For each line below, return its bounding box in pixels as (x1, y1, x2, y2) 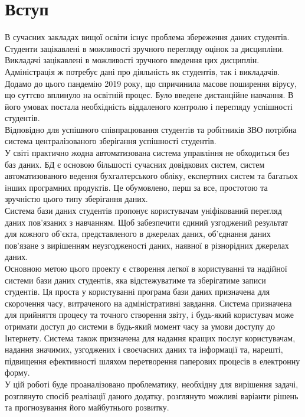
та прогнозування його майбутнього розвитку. (5, 401, 169, 413)
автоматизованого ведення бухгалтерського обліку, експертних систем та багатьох (5, 170, 298, 182)
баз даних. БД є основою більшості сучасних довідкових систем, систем (5, 158, 265, 170)
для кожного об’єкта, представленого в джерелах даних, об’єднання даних (5, 227, 271, 240)
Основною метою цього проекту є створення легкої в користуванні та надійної (5, 262, 287, 274)
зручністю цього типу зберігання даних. (5, 193, 148, 205)
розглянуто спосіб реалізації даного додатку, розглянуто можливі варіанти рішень (5, 389, 299, 402)
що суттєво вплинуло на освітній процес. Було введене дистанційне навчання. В (5, 89, 294, 101)
